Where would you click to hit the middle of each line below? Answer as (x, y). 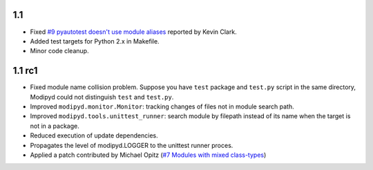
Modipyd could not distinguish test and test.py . (102, 97)
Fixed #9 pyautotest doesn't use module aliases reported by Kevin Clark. (134, 32)
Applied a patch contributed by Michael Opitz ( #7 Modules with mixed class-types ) (148, 155)
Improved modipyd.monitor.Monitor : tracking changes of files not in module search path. (162, 106)
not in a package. (55, 126)
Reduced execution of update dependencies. (94, 135)
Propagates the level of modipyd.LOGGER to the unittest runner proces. (132, 145)
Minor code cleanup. (59, 51)
